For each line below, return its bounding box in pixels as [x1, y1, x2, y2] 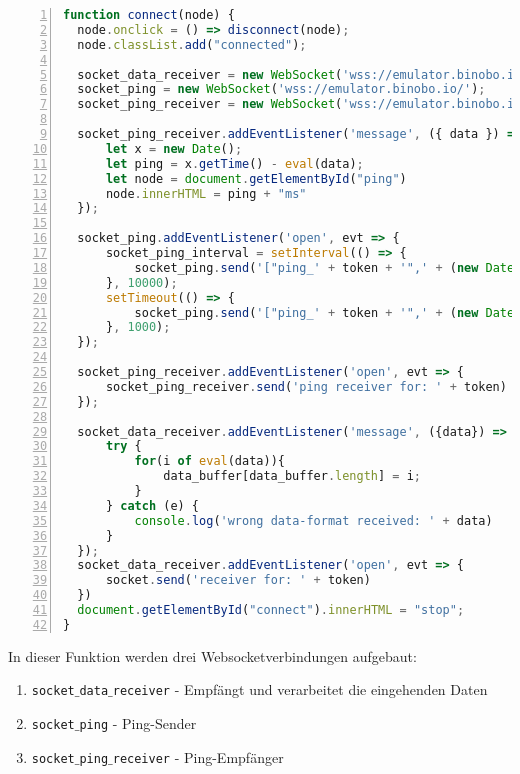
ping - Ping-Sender [79, 713, 197, 733]
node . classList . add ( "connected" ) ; [77, 37, 307, 52]
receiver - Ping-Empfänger [112, 746, 284, 767]
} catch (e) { [105, 498, 200, 513]
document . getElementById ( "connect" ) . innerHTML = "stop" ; [77, 603, 465, 617]
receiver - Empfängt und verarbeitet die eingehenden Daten [112, 679, 488, 700]
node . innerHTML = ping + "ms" [105, 186, 307, 201]
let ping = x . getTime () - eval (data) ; [105, 156, 364, 171]
